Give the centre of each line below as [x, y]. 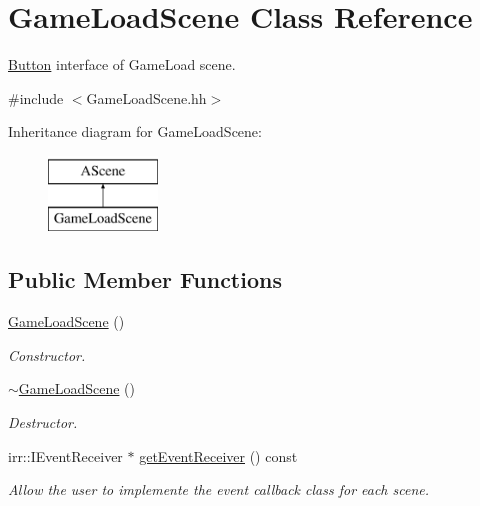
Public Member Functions [145, 279]
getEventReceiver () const [218, 455]
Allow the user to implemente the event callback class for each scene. [219, 489]
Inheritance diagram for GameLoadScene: [135, 131]
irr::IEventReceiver [65, 455]
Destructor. [43, 422]
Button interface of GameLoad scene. [122, 64]
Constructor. [47, 354]
